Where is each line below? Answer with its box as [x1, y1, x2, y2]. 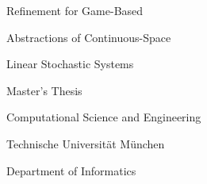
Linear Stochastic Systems [6, 56, 134, 72]
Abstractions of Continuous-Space [6, 29, 171, 45]
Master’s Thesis [6, 82, 82, 98]
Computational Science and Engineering [6, 109, 201, 125]
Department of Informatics [6, 162, 136, 178]
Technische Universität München [6, 135, 165, 151]
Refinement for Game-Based [6, 2, 144, 18]
